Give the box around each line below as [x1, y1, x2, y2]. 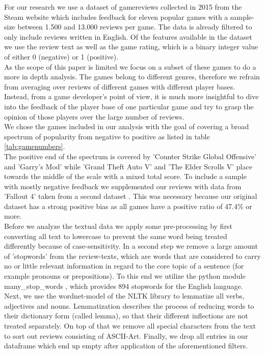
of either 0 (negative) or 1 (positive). [4, 51, 119, 62]
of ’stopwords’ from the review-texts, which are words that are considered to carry [4, 250, 261, 261]
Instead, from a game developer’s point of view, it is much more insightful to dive [4, 91, 259, 102]
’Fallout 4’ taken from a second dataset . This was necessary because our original [4, 191, 257, 201]
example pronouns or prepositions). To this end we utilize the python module [4, 271, 246, 281]
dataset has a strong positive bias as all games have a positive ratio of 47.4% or [4, 200, 252, 211]
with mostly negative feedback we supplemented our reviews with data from [4, 181, 242, 191]
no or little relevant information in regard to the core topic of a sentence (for [4, 260, 244, 271]
